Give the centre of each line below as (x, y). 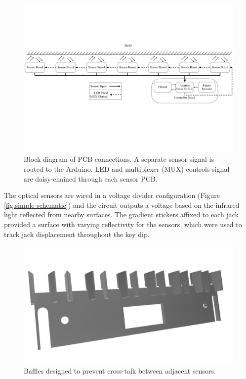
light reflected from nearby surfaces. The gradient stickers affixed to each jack (121, 214)
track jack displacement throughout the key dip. (77, 234)
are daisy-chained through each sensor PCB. (91, 178)
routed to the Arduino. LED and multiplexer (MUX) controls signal (127, 168)
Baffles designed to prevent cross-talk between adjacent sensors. (120, 371)
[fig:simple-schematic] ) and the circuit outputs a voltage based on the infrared (122, 205)
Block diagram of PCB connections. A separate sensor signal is (119, 159)
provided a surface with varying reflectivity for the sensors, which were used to (123, 224)
